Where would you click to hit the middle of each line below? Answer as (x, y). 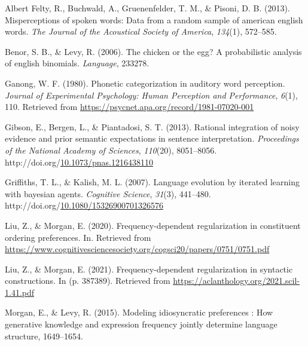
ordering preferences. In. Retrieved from (78, 237)
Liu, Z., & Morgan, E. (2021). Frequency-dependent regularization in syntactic (149, 269)
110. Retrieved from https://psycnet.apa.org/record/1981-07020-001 (129, 107)
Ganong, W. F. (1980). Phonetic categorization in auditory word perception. (145, 83)
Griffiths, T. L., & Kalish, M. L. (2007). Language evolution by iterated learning (152, 182)
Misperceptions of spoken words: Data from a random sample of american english (154, 19)
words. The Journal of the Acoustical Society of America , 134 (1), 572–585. (141, 31)
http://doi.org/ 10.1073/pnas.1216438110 (79, 162)
